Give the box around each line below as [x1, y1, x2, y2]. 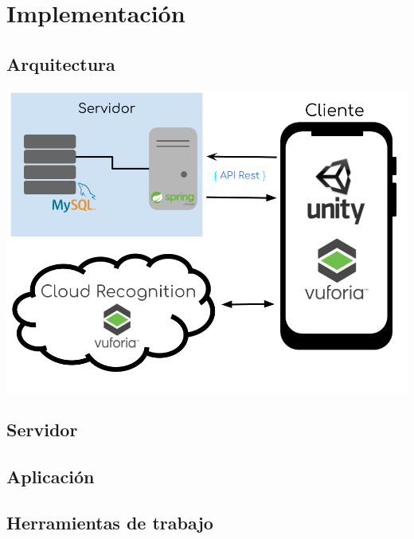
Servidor [6, 416, 78, 441]
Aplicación [6, 463, 95, 488]
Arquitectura [6, 51, 115, 76]
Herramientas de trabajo [6, 510, 213, 535]
